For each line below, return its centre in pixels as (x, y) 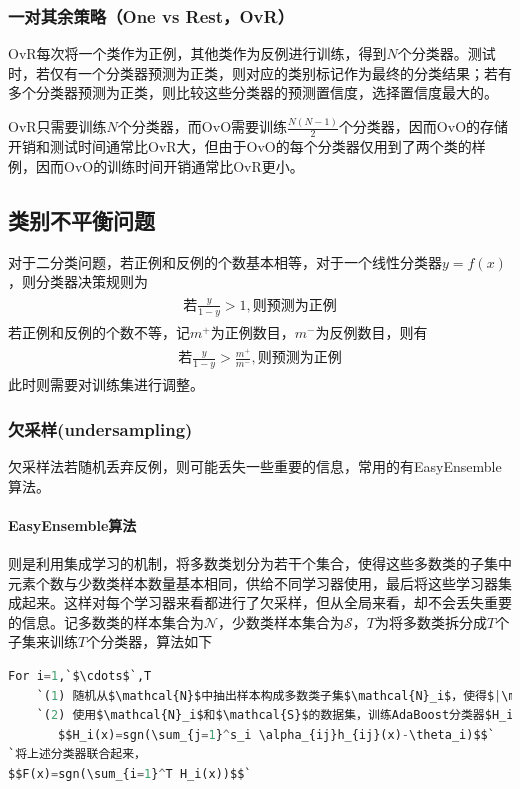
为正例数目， (252, 331)
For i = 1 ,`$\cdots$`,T (80, 675)
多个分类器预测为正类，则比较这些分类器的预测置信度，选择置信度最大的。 (253, 92)
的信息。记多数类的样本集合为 (106, 621)
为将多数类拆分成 (431, 621)
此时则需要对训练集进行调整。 (106, 384)
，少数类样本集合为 (281, 621)
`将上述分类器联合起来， (77, 754)
